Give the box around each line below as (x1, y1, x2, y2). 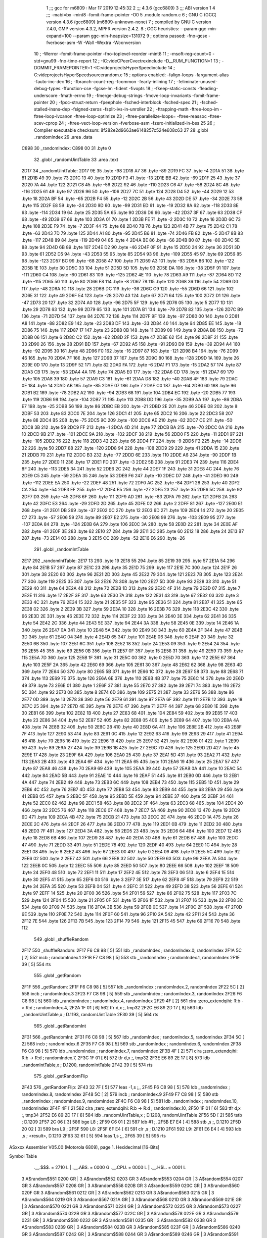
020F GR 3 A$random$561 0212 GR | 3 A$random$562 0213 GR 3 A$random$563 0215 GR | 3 (21, 1189, 215, 1195)
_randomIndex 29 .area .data (34, 134, 92, 140)
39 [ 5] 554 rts (21, 961, 51, 967)
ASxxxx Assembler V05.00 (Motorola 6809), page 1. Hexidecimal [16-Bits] (9, 1144, 160, 1150)
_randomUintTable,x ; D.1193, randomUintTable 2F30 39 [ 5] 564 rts (21, 1012, 159, 1018)
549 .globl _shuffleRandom (34, 936, 89, 942)
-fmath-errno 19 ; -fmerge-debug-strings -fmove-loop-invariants (58, 92, 191, 99)
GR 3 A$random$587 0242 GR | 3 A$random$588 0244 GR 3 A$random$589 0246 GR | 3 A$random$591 (21, 1231, 239, 1237)
